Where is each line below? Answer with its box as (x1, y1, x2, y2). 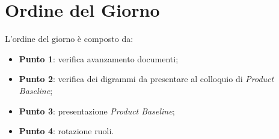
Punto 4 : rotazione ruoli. (19, 125, 114, 137)
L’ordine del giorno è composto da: (5, 32, 133, 45)
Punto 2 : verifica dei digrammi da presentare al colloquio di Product (19, 72, 274, 85)
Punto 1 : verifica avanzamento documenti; (19, 52, 179, 65)
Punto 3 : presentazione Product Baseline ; (19, 104, 175, 117)
